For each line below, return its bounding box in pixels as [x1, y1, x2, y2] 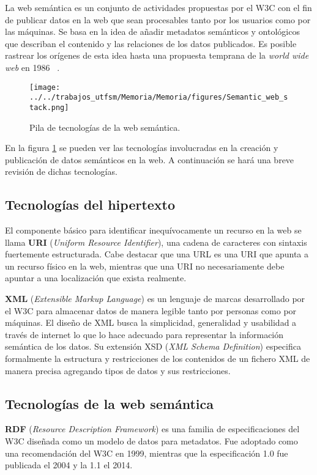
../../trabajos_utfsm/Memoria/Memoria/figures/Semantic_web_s [29, 93, 288, 102]
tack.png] [29, 103, 69, 112]
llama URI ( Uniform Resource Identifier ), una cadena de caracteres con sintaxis [5, 235, 307, 248]
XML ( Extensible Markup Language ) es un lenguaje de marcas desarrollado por [5, 292, 305, 305]
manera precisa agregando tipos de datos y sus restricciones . [5, 364, 231, 377]
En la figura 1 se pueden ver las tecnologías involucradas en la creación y [5, 141, 278, 154]
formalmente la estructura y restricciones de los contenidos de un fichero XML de [5, 352, 310, 365]
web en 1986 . [5, 61, 60, 73]
